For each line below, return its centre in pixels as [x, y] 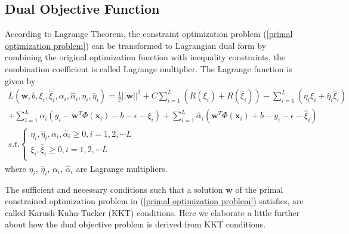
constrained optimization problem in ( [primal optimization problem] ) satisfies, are [154, 201]
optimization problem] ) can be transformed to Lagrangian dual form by [136, 45]
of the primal [259, 189]
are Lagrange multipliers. [122, 168]
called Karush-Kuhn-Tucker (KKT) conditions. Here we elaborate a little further [152, 212]
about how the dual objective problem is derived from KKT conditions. [135, 224]
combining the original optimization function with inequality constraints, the [145, 57]
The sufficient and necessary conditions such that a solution [114, 189]
